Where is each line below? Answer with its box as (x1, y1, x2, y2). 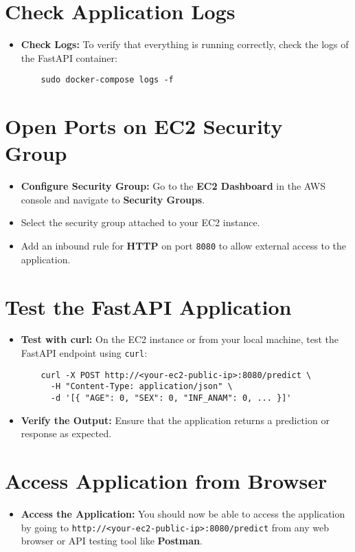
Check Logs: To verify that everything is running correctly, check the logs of (21, 37, 349, 52)
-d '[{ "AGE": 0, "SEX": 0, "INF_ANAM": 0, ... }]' (50, 393, 292, 403)
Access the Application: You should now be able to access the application (21, 506, 345, 520)
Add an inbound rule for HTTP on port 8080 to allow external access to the (21, 239, 347, 253)
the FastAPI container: (21, 50, 117, 65)
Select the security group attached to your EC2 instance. (21, 215, 260, 230)
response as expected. (21, 426, 112, 441)
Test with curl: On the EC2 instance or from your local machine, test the (21, 332, 339, 346)
